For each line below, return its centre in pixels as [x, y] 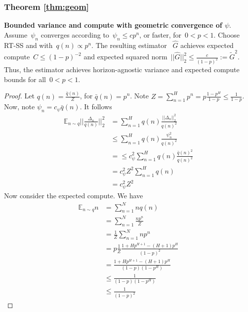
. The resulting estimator [129, 45]
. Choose [227, 34]
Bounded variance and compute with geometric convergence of [113, 25]
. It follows [96, 107]
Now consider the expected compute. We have [74, 196]
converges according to [75, 34]
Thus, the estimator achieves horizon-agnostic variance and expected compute [122, 69]
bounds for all [25, 79]
